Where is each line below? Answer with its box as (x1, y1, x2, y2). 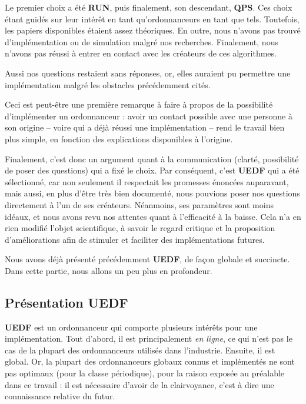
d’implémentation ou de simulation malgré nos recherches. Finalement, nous (5, 35, 278, 48)
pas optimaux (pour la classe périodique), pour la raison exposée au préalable (5, 367, 285, 379)
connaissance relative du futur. (5, 390, 115, 402)
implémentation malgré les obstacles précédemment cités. (5, 78, 211, 91)
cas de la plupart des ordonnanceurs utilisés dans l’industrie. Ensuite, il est (5, 343, 275, 356)
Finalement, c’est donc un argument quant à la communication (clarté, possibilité (5, 152, 299, 165)
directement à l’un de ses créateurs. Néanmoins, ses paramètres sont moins (5, 198, 274, 211)
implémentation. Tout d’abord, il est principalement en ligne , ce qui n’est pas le (5, 332, 292, 345)
